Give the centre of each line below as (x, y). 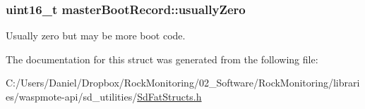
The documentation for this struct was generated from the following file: (162, 59)
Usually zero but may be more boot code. (96, 36)
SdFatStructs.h (169, 96)
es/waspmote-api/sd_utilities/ (72, 96)
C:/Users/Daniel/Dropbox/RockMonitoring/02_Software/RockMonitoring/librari (183, 83)
